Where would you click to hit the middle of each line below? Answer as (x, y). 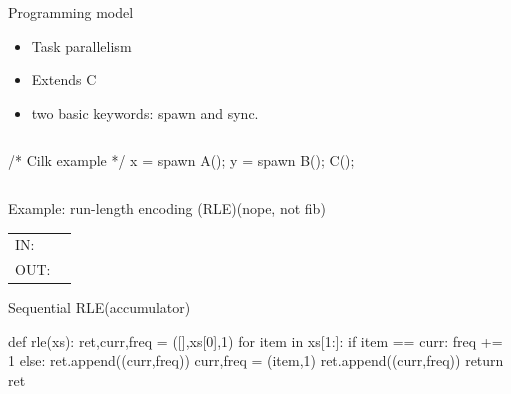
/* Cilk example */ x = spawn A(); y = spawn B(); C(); (181, 160)
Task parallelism (81, 45)
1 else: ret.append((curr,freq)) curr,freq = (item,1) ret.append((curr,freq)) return (256, 360)
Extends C (64, 79)
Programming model (71, 12)
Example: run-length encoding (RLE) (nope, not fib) (167, 207)
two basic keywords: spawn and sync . (145, 112)
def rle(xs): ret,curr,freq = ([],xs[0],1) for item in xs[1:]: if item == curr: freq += (255, 340)
